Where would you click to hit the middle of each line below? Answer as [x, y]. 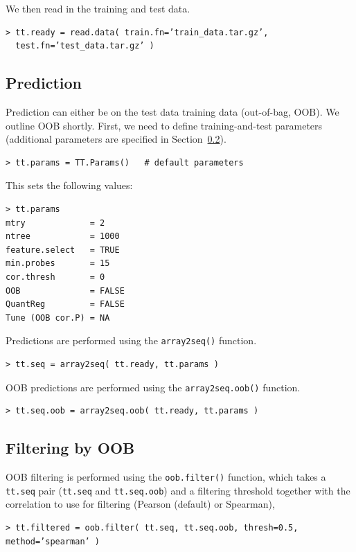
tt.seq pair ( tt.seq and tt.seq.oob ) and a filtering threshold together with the [178, 490]
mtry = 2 [55, 223]
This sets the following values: [69, 185]
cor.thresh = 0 [55, 277]
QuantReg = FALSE [65, 304]
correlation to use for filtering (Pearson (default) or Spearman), [140, 504]
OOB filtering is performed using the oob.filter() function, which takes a [166, 477]
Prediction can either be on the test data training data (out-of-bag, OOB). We [172, 111]
